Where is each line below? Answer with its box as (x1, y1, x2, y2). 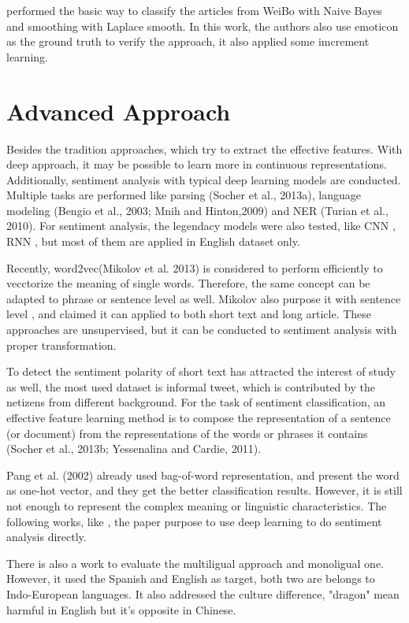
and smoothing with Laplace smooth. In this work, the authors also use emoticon (6, 17, 399, 34)
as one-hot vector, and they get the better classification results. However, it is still (6, 482, 403, 499)
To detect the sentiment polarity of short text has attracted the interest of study (6, 363, 396, 380)
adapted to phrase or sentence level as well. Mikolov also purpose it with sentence (6, 290, 401, 306)
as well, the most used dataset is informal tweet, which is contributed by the (6, 378, 375, 395)
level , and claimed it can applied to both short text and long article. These (6, 306, 372, 322)
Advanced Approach (6, 95, 231, 127)
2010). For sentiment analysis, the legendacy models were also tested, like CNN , (6, 217, 396, 234)
